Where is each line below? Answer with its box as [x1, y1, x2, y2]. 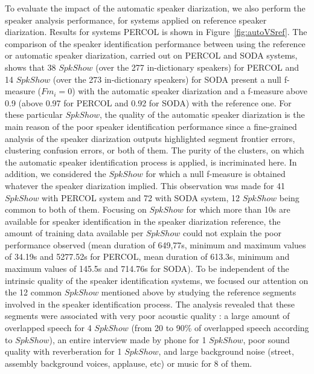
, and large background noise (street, [158, 345, 294, 358]
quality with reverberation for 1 [5, 345, 122, 358]
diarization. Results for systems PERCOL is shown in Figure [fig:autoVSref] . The [5, 25, 307, 38]
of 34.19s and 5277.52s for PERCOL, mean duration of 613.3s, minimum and [5, 250, 290, 263]
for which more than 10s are [186, 203, 290, 216]
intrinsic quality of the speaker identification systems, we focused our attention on [5, 274, 309, 286]
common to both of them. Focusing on [5, 203, 147, 216]
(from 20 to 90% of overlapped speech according [131, 321, 309, 334]
